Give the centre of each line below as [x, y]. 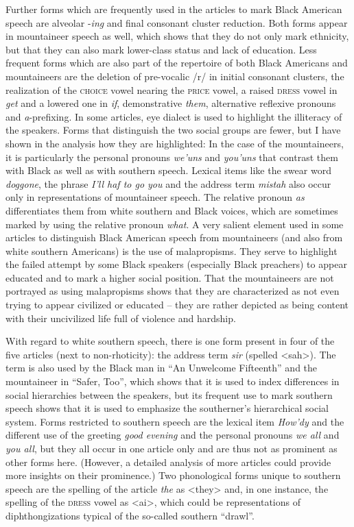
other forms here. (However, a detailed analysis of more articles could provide [168, 462]
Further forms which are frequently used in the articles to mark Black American [174, 9]
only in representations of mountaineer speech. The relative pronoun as [155, 197]
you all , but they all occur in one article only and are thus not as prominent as [172, 448]
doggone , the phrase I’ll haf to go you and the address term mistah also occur [168, 183]
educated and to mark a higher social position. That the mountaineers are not [170, 277]
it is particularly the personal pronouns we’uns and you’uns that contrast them [172, 157]
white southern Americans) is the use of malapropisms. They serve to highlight [172, 250]
